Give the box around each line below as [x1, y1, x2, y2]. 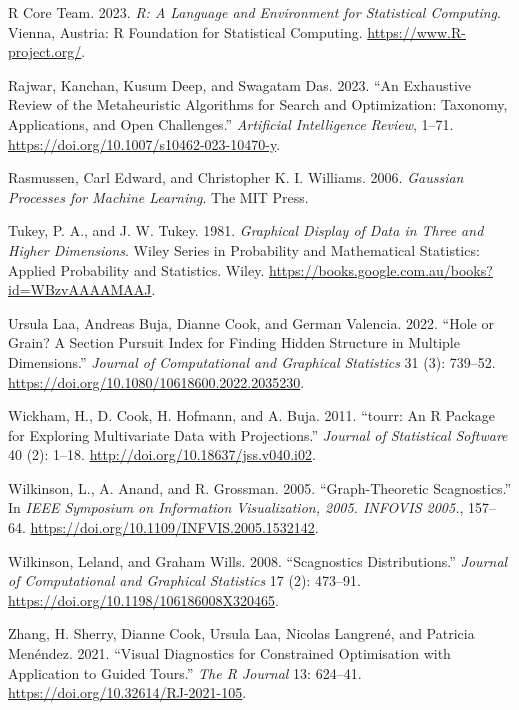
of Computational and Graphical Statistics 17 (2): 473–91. [8, 570, 361, 591]
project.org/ [8, 41, 82, 62]
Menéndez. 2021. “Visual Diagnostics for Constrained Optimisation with [8, 643, 451, 664]
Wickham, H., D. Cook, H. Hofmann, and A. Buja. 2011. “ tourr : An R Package [8, 405, 496, 426]
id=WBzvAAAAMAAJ [8, 279, 152, 300]
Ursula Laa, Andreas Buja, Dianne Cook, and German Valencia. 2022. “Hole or [8, 312, 494, 333]
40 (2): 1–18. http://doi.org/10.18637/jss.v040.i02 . [8, 444, 316, 465]
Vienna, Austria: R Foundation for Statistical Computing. [8, 21, 363, 42]
